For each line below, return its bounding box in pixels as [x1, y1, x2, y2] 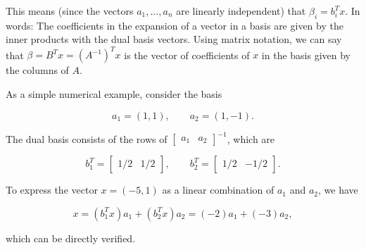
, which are [227, 131, 275, 146]
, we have [318, 182, 358, 197]
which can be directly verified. [6, 230, 136, 245]
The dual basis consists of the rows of [6, 131, 168, 146]
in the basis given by [261, 47, 351, 62]
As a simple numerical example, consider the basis [6, 87, 222, 101]
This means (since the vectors [6, 4, 134, 18]
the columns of [6, 63, 69, 77]
